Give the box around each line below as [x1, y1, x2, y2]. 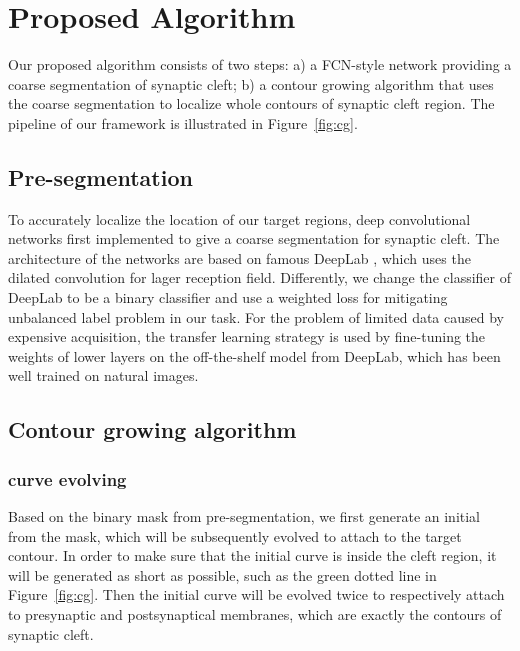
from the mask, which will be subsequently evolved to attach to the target [8, 525, 462, 546]
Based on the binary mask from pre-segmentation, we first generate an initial [8, 506, 481, 527]
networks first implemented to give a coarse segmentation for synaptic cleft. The [8, 228, 500, 249]
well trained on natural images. [8, 365, 199, 386]
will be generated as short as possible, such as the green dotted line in [8, 564, 437, 585]
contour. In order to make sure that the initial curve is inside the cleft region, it [8, 545, 497, 566]
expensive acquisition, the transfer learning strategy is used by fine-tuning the [8, 326, 486, 347]
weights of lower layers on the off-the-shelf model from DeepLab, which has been [8, 345, 501, 366]
